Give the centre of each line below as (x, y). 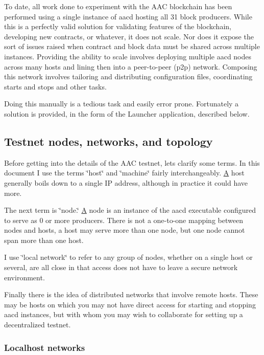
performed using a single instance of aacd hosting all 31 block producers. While (128, 16)
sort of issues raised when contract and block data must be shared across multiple (132, 46)
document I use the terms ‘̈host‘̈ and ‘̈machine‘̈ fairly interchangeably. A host (124, 173)
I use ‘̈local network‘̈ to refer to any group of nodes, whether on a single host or (128, 257)
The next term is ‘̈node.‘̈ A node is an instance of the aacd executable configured (130, 210)
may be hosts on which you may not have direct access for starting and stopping (130, 304)
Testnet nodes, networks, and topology (109, 141)
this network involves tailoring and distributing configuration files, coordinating (128, 76)
